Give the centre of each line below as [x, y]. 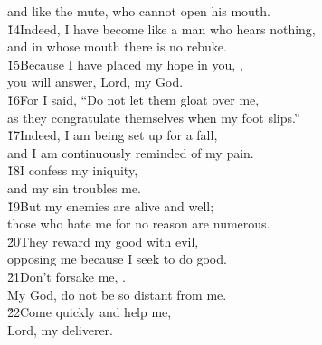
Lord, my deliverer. [60, 329]
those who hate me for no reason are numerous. [139, 224]
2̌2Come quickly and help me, [90, 312]
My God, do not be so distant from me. [117, 294]
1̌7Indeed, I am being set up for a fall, [113, 135]
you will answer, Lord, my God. [95, 82]
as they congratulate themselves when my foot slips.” [154, 117]
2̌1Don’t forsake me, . [66, 276]
